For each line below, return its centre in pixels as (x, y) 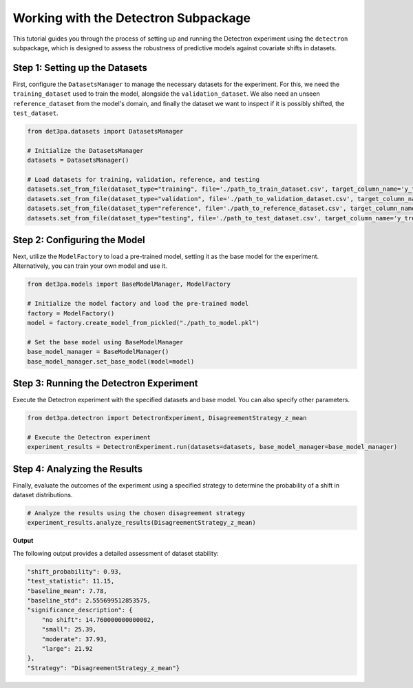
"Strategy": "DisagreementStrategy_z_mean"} (104, 668)
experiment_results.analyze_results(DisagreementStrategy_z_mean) (141, 523)
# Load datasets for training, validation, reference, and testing (144, 179)
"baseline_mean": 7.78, (67, 591)
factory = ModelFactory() (71, 313)
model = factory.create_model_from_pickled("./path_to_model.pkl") (144, 323)
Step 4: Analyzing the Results (78, 469)
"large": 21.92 (67, 648)
